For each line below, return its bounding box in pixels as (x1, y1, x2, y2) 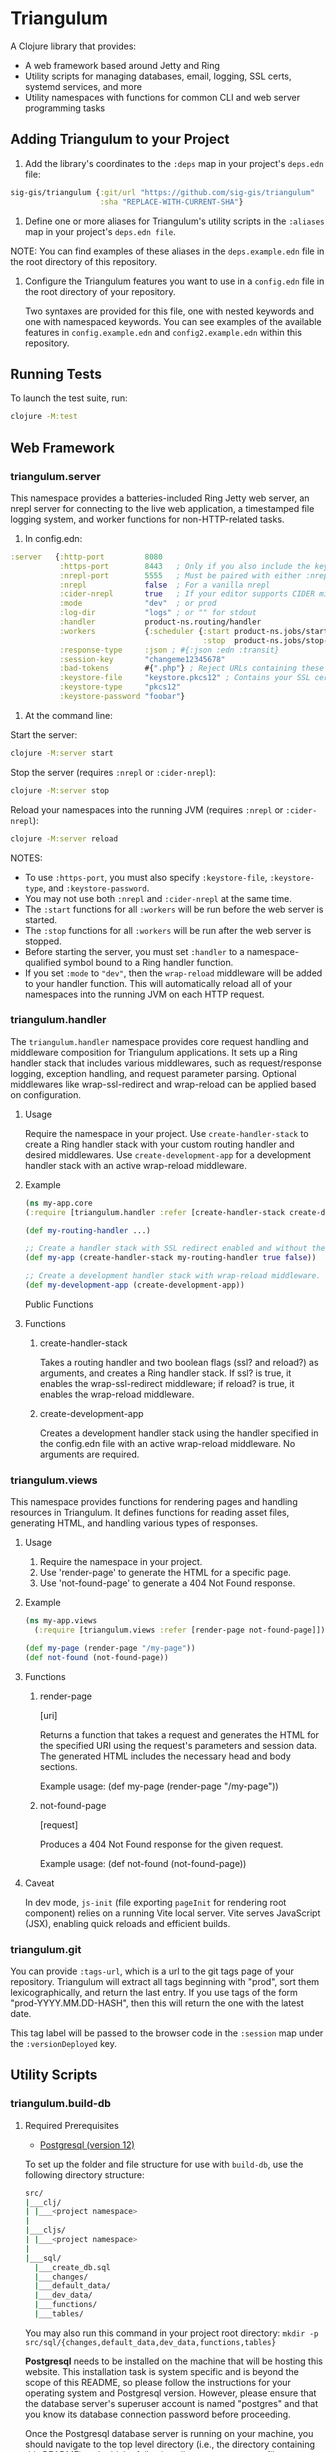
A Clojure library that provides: (10, 40, 137, 52)
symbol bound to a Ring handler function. (63, 956, 234, 968)
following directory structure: (24, 2168, 145, 2181)
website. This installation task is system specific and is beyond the (24, 2365, 300, 2377)
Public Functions (24, 1298, 94, 1310)
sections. (39, 1760, 78, 1772)
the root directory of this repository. (10, 255, 158, 267)
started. (24, 913, 58, 926)
